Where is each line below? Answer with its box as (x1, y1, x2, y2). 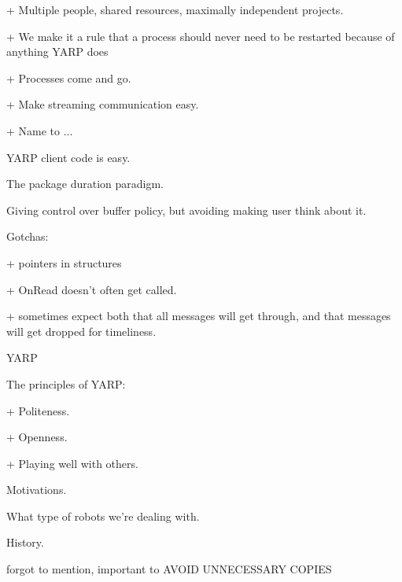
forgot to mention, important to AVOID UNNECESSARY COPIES (6, 561, 332, 577)
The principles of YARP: (6, 375, 126, 392)
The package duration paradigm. (6, 175, 164, 192)
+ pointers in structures (6, 254, 122, 271)
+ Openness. (6, 429, 68, 445)
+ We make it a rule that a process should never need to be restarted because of (6, 28, 395, 44)
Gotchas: (6, 228, 49, 245)
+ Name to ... (6, 122, 73, 138)
